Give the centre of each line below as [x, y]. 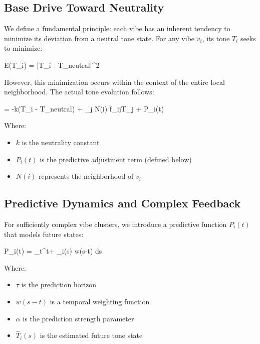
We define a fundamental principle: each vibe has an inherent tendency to [117, 28]
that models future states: [44, 234]
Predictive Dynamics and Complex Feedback [122, 203]
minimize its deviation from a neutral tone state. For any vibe [99, 38]
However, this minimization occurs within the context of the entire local [114, 82]
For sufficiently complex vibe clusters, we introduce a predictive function [115, 224]
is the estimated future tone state [91, 335]
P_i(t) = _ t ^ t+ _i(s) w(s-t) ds [53, 251]
